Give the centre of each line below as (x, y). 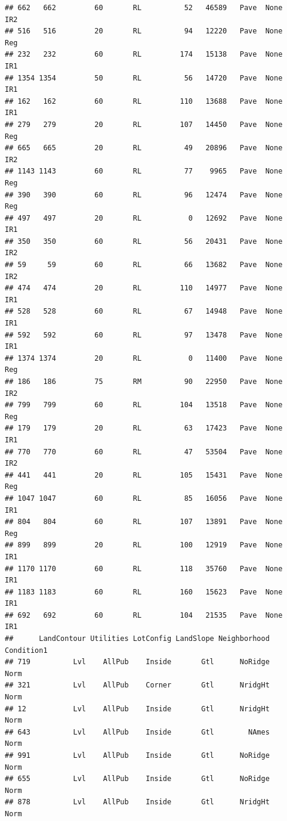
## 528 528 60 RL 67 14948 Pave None (144, 312)
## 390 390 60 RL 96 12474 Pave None (144, 195)
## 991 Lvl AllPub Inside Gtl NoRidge (137, 755)
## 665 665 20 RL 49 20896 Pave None (144, 148)
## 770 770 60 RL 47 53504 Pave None (144, 452)
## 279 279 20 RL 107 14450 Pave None (144, 124)
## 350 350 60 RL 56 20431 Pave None (144, 241)
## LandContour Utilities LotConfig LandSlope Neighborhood (137, 639)
